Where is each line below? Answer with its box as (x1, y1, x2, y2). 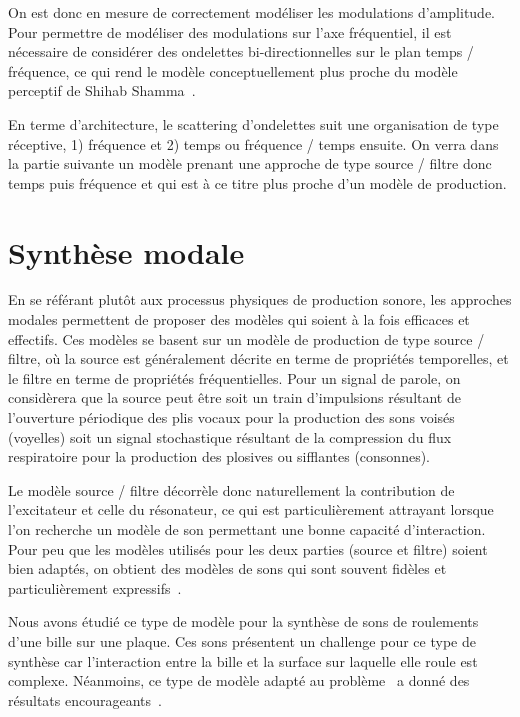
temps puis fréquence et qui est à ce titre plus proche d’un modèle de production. (8, 172, 507, 193)
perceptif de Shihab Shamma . (8, 80, 196, 101)
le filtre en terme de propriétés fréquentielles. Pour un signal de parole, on (8, 367, 461, 388)
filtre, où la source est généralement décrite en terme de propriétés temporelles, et (8, 348, 509, 369)
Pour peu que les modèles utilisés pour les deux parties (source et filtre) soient (8, 538, 488, 559)
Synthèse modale (8, 231, 245, 272)
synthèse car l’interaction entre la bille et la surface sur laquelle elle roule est (8, 650, 478, 671)
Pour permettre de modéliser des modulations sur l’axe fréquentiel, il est (8, 21, 452, 42)
